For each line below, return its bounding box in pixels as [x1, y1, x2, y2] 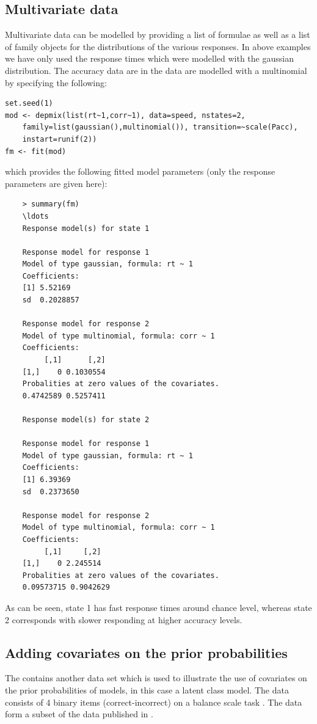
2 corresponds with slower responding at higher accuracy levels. [5, 613, 242, 626]
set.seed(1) [5, 99, 53, 108]
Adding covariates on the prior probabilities [5, 643, 288, 662]
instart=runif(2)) [22, 134, 97, 144]
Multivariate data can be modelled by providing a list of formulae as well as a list [5, 28, 310, 41]
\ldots [22, 211, 49, 221]
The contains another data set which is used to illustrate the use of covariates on [5, 671, 307, 684]
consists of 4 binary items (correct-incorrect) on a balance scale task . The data [5, 695, 302, 708]
